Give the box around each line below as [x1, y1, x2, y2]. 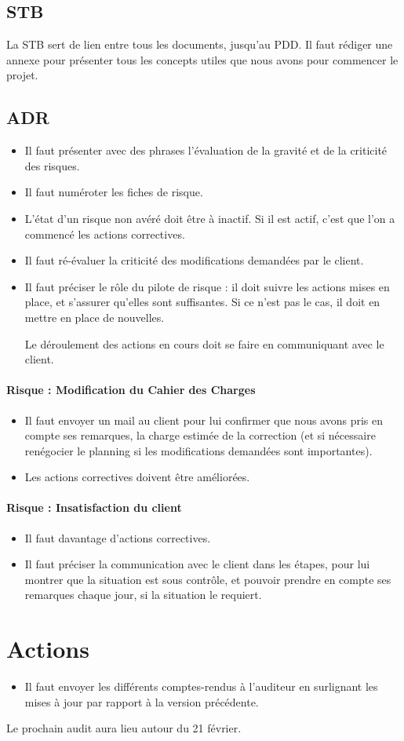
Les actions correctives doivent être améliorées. [24, 469, 250, 485]
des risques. [24, 157, 80, 173]
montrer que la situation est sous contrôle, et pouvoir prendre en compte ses [24, 571, 391, 587]
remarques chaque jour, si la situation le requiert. [24, 586, 262, 603]
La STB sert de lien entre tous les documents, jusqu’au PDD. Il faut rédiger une [6, 36, 393, 53]
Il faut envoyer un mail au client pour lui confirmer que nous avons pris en [24, 411, 384, 428]
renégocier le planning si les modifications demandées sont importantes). [24, 442, 373, 458]
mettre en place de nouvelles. [24, 308, 165, 325]
